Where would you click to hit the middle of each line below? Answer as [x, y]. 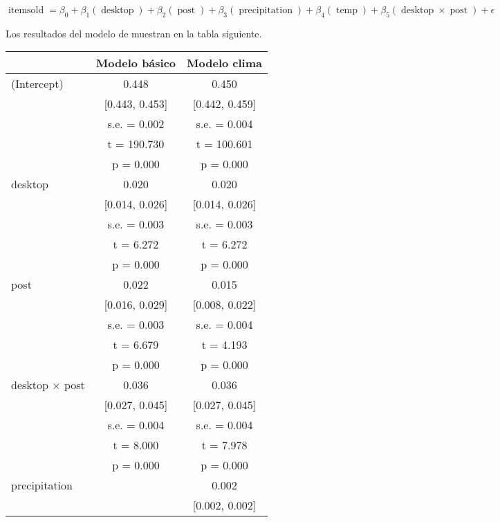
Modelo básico [136, 63]
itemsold [26, 10]
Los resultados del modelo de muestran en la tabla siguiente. [134, 33]
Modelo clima [224, 63]
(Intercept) [37, 84]
